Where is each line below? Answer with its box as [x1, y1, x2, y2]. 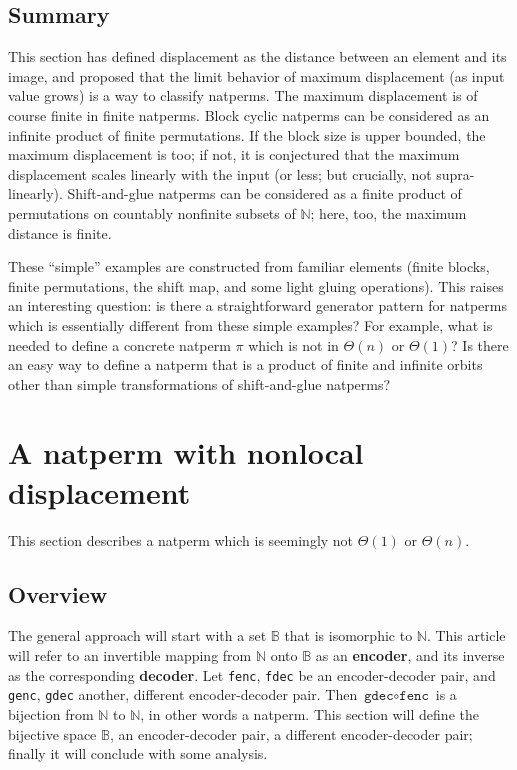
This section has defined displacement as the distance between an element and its [8, 46, 507, 67]
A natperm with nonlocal [8, 432, 364, 473]
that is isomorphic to [284, 625, 413, 646]
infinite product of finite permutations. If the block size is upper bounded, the [8, 124, 486, 145]
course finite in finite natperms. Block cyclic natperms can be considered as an [8, 104, 490, 125]
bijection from [8, 703, 94, 724]
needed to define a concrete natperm [8, 334, 231, 355]
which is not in [248, 334, 339, 355]
